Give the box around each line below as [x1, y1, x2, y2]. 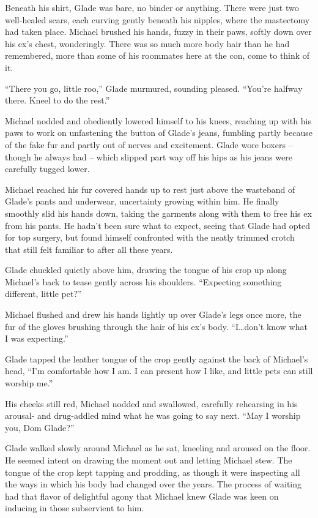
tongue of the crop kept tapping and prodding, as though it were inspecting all [5, 465, 300, 478]
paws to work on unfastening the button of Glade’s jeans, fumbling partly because [5, 126, 313, 139]
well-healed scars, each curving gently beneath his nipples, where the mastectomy [5, 13, 310, 26]
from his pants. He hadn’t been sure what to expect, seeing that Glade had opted [5, 219, 311, 231]
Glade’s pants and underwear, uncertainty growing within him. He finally [5, 195, 279, 208]
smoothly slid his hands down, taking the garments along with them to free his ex [5, 206, 312, 219]
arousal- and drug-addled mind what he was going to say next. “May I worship [5, 409, 301, 422]
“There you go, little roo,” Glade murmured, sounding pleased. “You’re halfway [5, 81, 303, 94]
